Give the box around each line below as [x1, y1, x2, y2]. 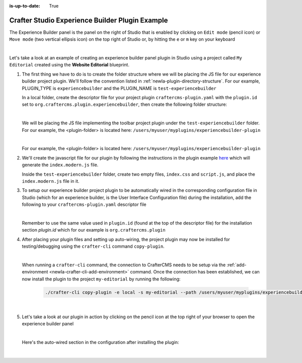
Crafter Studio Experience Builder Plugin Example [9, 16, 168, 25]
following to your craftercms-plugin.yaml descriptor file [22, 201, 147, 207]
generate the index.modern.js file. [22, 162, 99, 168]
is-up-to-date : [9, 3, 40, 9]
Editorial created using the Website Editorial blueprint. [9, 62, 129, 68]
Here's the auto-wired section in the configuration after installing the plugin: [22, 339, 179, 345]
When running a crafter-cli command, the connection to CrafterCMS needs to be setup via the [22, 262, 226, 268]
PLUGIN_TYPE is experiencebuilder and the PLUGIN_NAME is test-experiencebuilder [22, 85, 216, 91]
